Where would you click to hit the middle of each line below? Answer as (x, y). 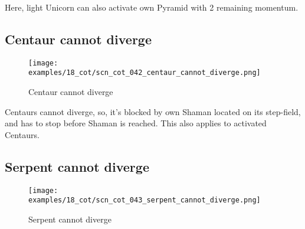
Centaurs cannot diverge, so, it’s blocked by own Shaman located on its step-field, (153, 111)
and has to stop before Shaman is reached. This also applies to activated (136, 123)
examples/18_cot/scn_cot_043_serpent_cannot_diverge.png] (145, 200)
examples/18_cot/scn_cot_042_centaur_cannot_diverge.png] (145, 73)
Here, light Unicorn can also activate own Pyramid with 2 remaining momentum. (152, 7)
